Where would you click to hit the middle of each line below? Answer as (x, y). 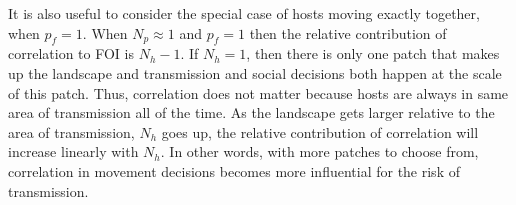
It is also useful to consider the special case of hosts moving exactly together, (244, 13)
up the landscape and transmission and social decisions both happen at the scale (255, 72)
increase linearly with (73, 151)
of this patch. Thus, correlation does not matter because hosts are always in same (258, 92)
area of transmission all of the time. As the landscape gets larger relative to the (251, 112)
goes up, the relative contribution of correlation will (320, 131)
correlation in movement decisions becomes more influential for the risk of (234, 170)
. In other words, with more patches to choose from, (319, 151)
